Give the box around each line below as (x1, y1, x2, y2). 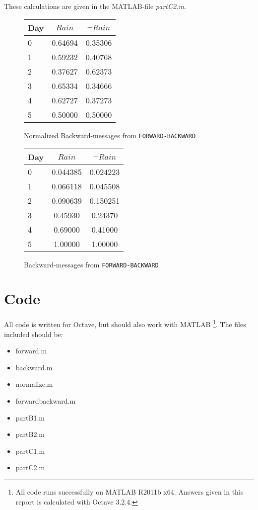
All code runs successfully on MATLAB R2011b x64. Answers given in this (15, 487, 244, 497)
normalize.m (15, 379, 53, 389)
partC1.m (15, 445, 45, 456)
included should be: (4, 329, 63, 339)
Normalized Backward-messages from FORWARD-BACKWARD (24, 130, 196, 140)
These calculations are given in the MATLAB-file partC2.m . (4, 1, 186, 11)
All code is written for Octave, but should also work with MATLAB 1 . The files (4, 318, 246, 330)
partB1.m (15, 412, 45, 423)
